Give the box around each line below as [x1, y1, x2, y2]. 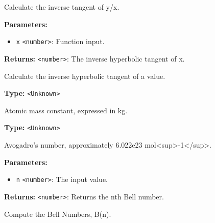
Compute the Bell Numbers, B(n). [4, 208, 111, 219]
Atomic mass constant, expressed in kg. [4, 105, 128, 115]
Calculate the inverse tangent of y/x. [4, 2, 120, 12]
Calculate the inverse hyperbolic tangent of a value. [4, 70, 165, 81]
